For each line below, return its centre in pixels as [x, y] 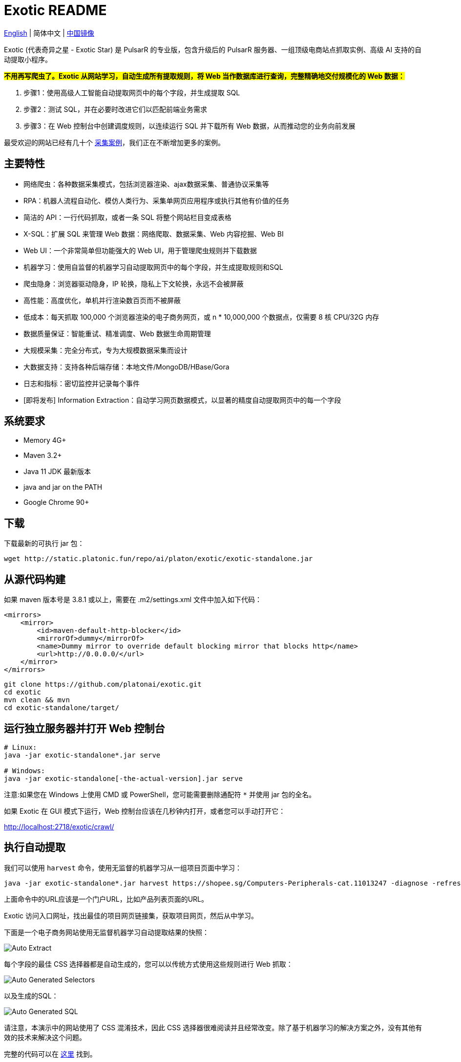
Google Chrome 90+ [56, 502]
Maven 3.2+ [43, 455]
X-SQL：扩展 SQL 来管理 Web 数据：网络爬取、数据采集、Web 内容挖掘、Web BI [154, 234]
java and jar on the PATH [63, 487]
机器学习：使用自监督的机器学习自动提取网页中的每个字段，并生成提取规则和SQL [153, 267]
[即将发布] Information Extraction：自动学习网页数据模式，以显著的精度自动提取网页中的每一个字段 [182, 400]
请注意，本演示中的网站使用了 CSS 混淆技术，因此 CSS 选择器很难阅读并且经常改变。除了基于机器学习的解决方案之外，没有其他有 [213, 1027]
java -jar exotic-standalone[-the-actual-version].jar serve [123, 778]
